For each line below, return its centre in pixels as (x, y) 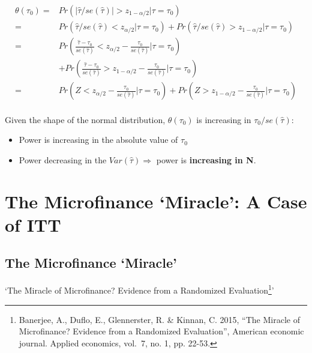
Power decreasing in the (63, 159)
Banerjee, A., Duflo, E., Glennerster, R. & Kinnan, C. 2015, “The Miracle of (159, 319)
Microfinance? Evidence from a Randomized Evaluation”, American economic (161, 331)
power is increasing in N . (206, 159)
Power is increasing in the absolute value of (98, 140)
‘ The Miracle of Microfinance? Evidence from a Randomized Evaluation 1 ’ (139, 289)
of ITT (33, 224)
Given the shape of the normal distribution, (85, 119)
